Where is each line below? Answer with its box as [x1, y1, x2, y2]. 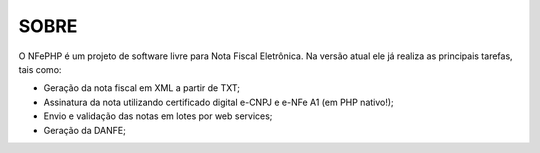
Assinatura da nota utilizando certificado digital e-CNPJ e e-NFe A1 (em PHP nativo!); [43, 96, 394, 108]
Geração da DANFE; [43, 124, 127, 136]
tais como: [18, 63, 62, 75]
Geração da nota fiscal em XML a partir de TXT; [43, 82, 240, 94]
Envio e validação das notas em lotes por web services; [43, 110, 273, 122]
